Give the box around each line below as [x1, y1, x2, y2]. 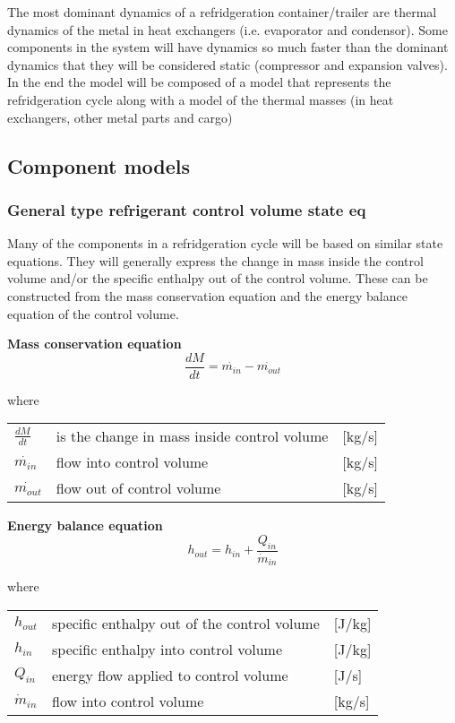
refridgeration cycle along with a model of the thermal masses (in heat [7, 90, 394, 108]
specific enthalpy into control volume [52, 638, 283, 659]
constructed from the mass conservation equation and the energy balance [7, 286, 408, 305]
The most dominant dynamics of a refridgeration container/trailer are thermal [7, 3, 437, 21]
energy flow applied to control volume [52, 664, 288, 685]
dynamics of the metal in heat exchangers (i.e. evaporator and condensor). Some [7, 20, 448, 39]
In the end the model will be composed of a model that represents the [7, 73, 391, 91]
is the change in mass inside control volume [56, 426, 329, 447]
